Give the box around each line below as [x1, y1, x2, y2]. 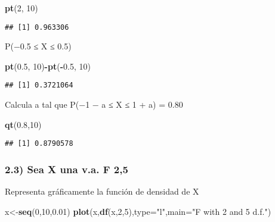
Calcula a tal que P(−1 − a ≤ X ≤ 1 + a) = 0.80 [5, 98, 183, 111]
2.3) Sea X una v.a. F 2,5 [5, 161, 128, 176]
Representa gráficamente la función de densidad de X [5, 185, 199, 198]
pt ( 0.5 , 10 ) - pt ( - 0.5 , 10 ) [5, 60, 91, 72]
